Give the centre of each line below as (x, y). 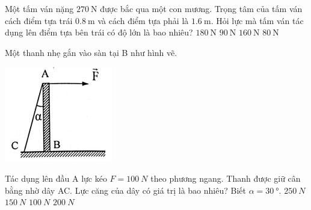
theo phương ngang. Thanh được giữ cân (226, 178)
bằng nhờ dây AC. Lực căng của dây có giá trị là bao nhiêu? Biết (125, 190)
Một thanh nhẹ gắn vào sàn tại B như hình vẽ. (91, 52)
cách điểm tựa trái (39, 20)
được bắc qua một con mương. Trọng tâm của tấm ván (201, 8)
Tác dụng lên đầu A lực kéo (56, 178)
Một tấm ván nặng (39, 8)
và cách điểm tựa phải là (143, 20)
